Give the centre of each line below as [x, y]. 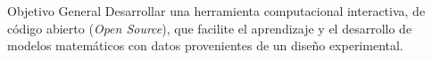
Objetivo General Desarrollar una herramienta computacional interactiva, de [216, 11]
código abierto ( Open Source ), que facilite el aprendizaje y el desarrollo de [210, 28]
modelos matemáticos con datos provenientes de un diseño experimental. [205, 45]
